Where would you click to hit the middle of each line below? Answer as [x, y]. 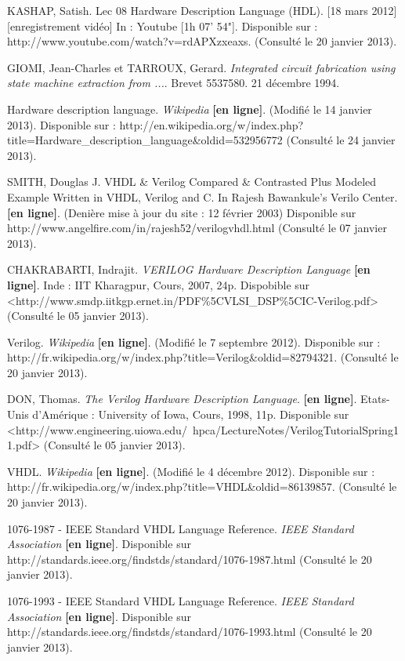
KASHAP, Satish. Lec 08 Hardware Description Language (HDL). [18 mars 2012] [202, 10]
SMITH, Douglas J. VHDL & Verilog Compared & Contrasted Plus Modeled [192, 182]
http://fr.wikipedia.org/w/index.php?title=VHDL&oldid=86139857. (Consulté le [202, 487]
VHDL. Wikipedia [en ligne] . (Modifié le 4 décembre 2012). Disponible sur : [191, 471]
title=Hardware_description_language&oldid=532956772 [145, 140]
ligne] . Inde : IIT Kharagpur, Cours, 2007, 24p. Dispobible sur [159, 284]
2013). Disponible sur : [61, 124]
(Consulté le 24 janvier [341, 140]
